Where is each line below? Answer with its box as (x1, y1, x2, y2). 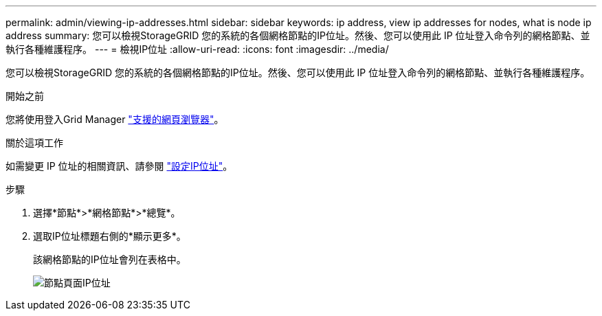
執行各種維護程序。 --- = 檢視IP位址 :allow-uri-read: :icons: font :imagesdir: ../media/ (5, 43, 389, 55)
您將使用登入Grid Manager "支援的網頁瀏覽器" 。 (5, 113, 224, 125)
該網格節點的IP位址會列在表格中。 (33, 253, 186, 265)
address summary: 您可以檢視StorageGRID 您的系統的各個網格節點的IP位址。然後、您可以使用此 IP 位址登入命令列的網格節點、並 (5, 30, 590, 41)
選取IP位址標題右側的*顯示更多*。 (33, 230, 186, 242)
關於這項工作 (5, 137, 63, 148)
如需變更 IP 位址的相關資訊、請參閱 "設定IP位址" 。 (5, 160, 233, 172)
